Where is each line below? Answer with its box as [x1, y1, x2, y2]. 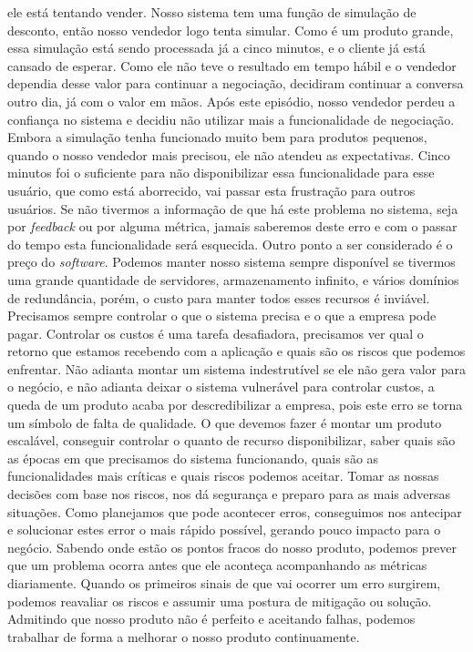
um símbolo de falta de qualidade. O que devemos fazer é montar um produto [7, 413, 442, 432]
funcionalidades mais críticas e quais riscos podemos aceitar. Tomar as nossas [7, 466, 439, 485]
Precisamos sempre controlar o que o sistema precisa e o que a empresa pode [7, 306, 437, 325]
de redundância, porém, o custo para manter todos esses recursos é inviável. [7, 288, 430, 307]
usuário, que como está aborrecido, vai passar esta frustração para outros [7, 180, 416, 199]
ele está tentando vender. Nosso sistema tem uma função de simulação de [7, 3, 416, 21]
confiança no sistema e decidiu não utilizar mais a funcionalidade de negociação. [7, 109, 455, 128]
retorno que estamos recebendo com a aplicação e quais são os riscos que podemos [7, 341, 466, 361]
